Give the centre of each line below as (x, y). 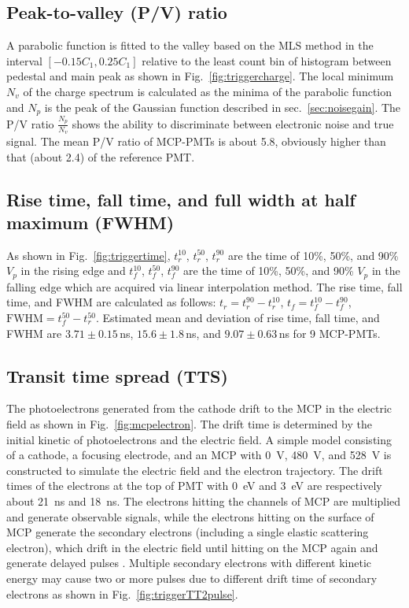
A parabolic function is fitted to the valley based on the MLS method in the (190, 45)
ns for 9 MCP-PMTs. (330, 333)
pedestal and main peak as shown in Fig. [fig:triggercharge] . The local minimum (200, 76)
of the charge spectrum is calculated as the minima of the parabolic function (208, 91)
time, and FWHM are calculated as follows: (111, 302)
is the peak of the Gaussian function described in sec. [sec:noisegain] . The (223, 107)
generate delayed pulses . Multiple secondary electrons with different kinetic (189, 563)
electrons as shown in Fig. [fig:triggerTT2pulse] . (122, 593)
